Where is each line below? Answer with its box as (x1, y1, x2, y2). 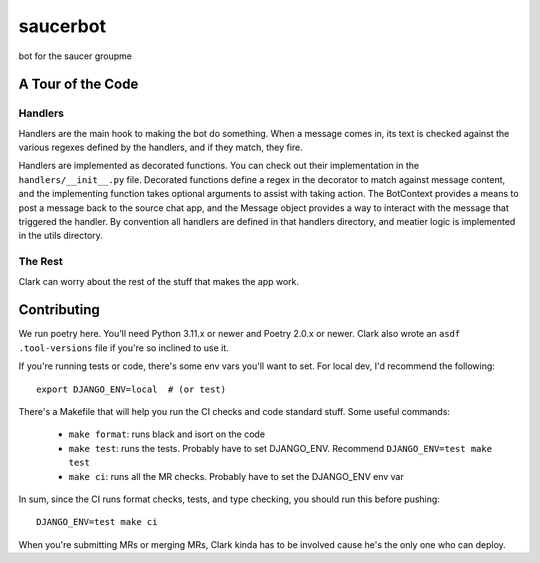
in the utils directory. (18, 230, 104, 242)
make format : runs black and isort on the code (68, 428, 265, 440)
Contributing (18, 301, 100, 319)
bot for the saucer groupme (18, 50, 133, 62)
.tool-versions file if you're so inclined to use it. (18, 341, 229, 354)
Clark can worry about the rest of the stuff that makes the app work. (18, 275, 300, 287)
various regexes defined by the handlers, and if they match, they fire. (18, 141, 304, 154)
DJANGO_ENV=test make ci (36, 516, 158, 528)
